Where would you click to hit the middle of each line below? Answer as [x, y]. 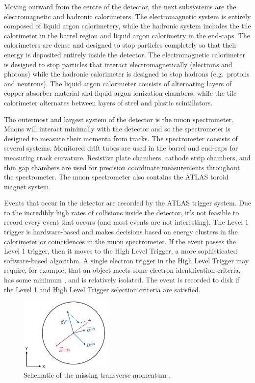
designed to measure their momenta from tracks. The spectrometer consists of [121, 138]
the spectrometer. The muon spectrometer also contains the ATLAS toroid [116, 177]
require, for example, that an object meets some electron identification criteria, [122, 270]
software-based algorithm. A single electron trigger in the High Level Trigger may [127, 260]
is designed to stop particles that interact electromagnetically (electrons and [118, 64]
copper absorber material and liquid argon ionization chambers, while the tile [120, 93]
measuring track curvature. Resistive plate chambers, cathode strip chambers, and [127, 157]
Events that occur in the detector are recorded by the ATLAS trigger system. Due [127, 203]
